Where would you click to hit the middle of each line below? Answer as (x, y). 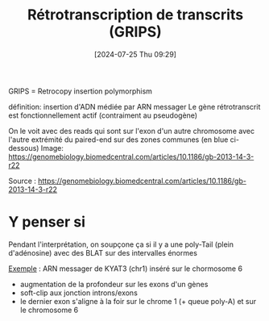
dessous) (24, 148)
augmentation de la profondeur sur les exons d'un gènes (114, 284)
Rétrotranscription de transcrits (135, 15)
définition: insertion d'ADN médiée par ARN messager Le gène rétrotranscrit (134, 106)
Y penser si (47, 222)
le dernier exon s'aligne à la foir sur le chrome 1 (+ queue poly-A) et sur (138, 301)
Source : (22, 181)
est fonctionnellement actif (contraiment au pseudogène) (103, 115)
